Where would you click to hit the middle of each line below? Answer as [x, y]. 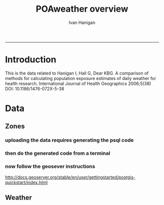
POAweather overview [82, 9]
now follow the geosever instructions [50, 166]
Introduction [31, 60]
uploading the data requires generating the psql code [70, 140]
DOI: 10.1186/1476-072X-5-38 [35, 88]
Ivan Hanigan [82, 22]
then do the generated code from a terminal [58, 153]
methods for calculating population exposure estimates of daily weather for [81, 78]
